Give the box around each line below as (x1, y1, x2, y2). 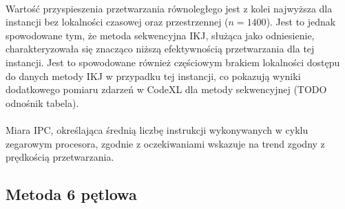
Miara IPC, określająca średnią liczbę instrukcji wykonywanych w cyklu (6, 122, 309, 137)
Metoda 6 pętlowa (6, 183, 137, 205)
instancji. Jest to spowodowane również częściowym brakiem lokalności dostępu (6, 54, 340, 69)
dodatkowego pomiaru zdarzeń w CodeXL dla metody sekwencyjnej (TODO (6, 82, 327, 97)
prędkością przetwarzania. (6, 150, 114, 164)
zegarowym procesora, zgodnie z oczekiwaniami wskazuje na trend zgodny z (6, 136, 325, 150)
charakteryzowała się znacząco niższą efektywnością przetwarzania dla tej (6, 41, 315, 56)
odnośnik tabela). (6, 95, 79, 110)
